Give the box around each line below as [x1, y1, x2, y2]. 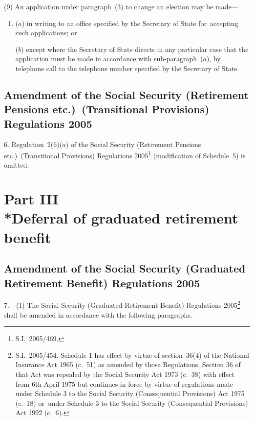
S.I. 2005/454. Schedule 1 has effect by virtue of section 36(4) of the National [15, 349, 249, 360]
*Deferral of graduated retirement [4, 208, 238, 228]
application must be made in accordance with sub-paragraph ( [15, 53, 203, 64]
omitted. [4, 160, 29, 170]
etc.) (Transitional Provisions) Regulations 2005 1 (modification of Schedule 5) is [4, 149, 246, 160]
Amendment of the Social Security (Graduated [4, 261, 246, 276]
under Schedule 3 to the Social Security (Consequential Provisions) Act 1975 [15, 388, 245, 398]
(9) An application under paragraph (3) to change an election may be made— [4, 1, 238, 11]
